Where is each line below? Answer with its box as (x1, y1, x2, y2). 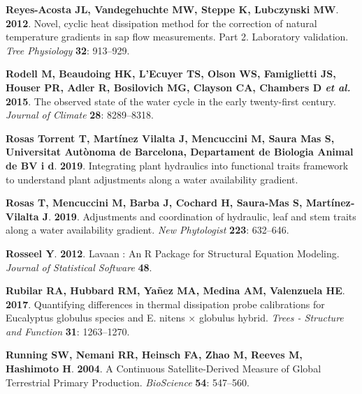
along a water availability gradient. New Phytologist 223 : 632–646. (6, 222, 289, 237)
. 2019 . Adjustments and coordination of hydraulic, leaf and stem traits (48, 209, 356, 223)
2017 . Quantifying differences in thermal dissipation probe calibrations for (6, 296, 325, 311)
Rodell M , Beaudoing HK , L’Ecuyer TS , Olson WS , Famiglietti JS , (6, 66, 336, 81)
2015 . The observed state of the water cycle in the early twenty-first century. (6, 93, 336, 108)
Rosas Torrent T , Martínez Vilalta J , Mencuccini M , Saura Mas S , (6, 130, 335, 145)
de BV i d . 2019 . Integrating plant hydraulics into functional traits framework (6, 158, 349, 172)
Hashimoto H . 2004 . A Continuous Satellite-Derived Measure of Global (6, 361, 321, 376)
